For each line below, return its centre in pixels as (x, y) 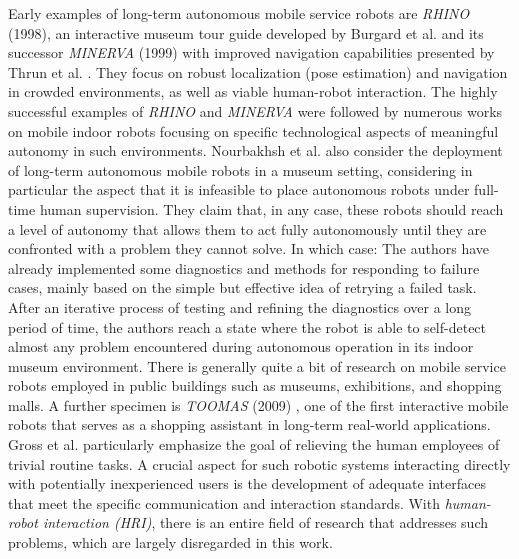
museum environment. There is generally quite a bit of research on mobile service (257, 365)
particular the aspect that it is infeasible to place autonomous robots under (239, 189)
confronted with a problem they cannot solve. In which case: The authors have (249, 248)
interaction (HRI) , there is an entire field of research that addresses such (265, 522)
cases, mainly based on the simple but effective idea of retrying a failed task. (242, 287)
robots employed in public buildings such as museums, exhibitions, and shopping (255, 385)
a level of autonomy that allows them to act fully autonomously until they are (247, 228)
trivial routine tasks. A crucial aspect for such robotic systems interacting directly (259, 463)
